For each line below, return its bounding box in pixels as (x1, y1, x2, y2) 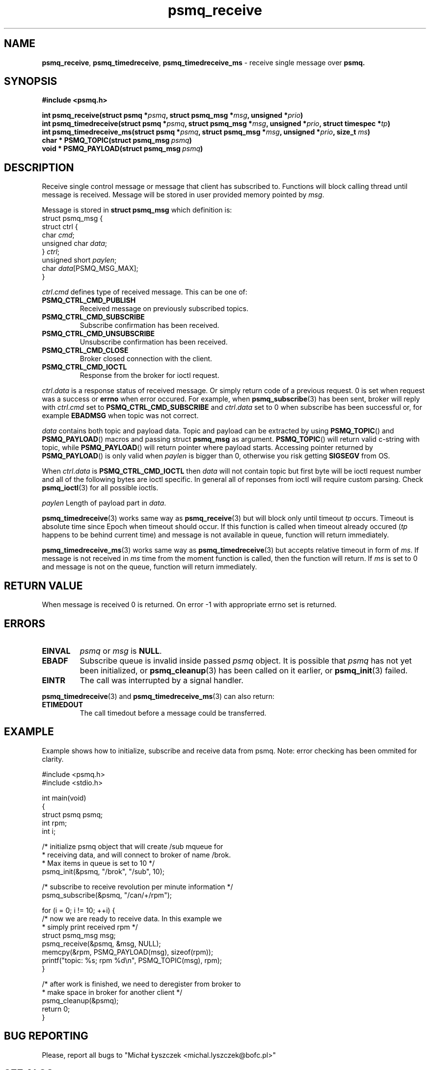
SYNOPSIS (4, 75, 57, 88)
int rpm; (42, 818, 67, 827)
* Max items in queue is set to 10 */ (42, 858, 155, 867)
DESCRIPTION (4, 161, 74, 174)
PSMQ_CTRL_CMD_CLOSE (42, 346, 129, 355)
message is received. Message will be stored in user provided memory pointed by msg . (42, 190, 324, 199)
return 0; (42, 1004, 70, 1013)
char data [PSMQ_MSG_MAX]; (42, 264, 138, 273)
